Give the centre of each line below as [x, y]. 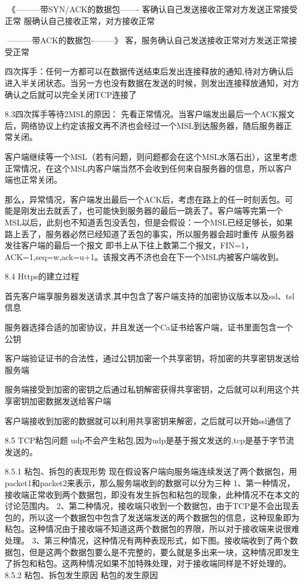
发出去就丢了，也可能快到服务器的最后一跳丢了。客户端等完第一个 [156, 211]
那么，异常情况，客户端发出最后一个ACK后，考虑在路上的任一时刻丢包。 [145, 199]
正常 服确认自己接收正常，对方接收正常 [80, 20]
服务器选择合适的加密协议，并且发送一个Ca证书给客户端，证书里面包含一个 [149, 327]
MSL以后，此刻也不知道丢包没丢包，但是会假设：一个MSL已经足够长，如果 [149, 222]
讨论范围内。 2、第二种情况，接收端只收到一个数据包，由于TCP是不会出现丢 [152, 506]
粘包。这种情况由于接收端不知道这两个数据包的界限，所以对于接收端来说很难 [152, 529]
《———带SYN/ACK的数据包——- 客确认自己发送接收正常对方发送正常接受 [152, 9]
